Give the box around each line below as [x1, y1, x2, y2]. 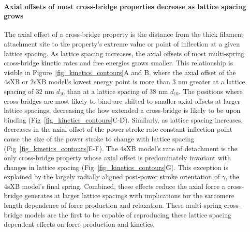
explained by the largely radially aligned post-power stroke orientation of [4, 171, 220, 182]
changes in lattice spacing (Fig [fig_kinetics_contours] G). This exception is [4, 162, 228, 172]
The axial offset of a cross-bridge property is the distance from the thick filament [4, 29, 244, 39]
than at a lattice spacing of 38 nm [67, 86, 168, 96]
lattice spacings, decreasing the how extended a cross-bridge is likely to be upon [4, 105, 241, 115]
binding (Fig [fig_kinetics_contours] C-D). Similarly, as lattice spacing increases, [4, 114, 243, 124]
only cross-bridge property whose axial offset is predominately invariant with [4, 153, 231, 163]
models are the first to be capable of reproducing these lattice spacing [24, 209, 232, 219]
